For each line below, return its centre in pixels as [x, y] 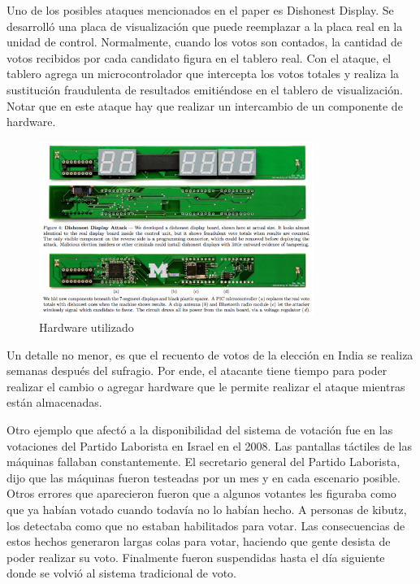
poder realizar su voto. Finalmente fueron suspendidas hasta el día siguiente [196, 557]
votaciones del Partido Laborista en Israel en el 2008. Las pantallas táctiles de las [209, 445]
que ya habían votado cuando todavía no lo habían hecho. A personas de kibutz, [207, 509]
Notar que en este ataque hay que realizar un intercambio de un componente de [205, 105]
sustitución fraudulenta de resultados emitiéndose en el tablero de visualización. [205, 89]
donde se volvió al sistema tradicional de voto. [121, 573]
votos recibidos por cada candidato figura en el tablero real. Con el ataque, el [199, 57]
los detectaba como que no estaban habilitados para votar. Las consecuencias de [206, 525]
